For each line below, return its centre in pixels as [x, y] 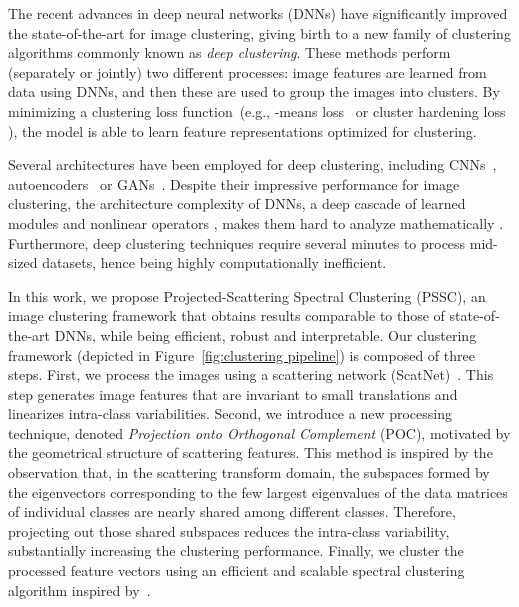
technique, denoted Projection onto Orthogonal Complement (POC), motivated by [259, 432]
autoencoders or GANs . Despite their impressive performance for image [234, 183]
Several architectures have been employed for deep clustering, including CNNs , [252, 164]
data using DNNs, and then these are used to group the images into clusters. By [254, 91]
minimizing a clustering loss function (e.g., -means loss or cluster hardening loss [257, 110]
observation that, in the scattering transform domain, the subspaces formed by [249, 472]
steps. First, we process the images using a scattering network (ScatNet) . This [251, 374]
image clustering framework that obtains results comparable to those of [226, 315]
